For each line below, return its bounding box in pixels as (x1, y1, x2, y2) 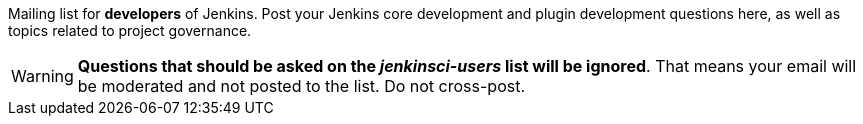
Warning (11, 66, 74, 86)
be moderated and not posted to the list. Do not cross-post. (77, 76, 526, 96)
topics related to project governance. (8, 22, 252, 39)
